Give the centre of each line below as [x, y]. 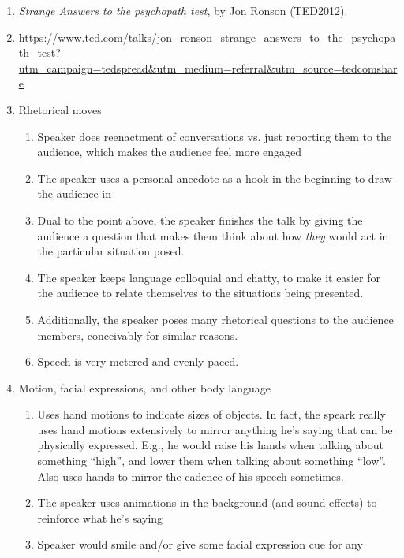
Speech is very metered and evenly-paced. [138, 361]
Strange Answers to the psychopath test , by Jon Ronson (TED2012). [183, 10]
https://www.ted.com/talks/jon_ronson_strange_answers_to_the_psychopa [207, 37]
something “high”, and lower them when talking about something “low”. [211, 461]
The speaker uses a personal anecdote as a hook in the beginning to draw [215, 178]
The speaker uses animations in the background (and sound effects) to [207, 502]
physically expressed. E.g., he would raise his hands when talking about [210, 445]
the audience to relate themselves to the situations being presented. [200, 293]
